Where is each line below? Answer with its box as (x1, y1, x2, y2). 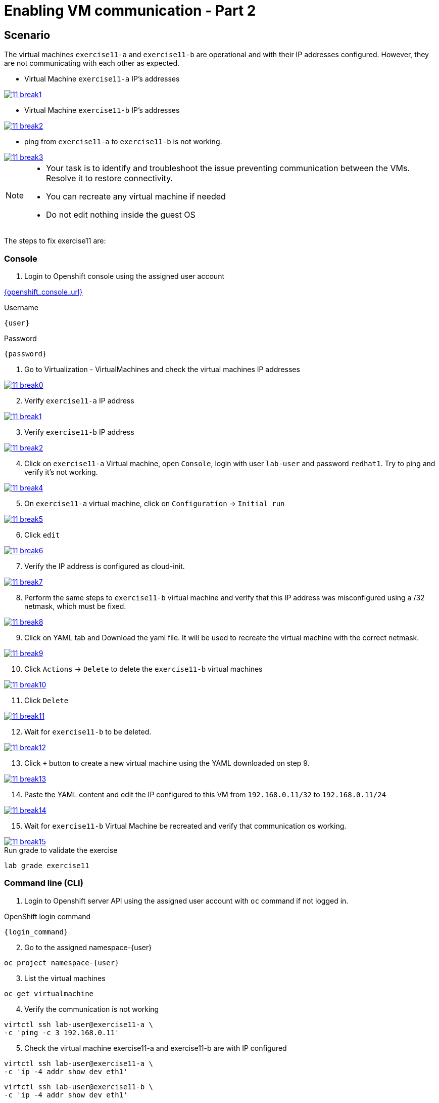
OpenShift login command (4, 912, 91, 921)
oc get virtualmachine (4, 989, 94, 998)
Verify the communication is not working (24, 1004, 159, 1013)
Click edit (24, 530, 60, 539)
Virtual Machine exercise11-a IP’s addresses (24, 74, 180, 84)
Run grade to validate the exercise (4, 845, 118, 854)
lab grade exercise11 (4, 861, 89, 870)
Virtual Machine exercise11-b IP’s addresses (24, 106, 180, 115)
